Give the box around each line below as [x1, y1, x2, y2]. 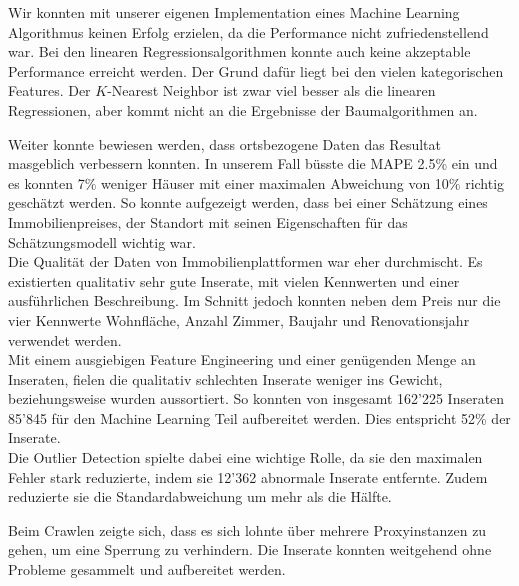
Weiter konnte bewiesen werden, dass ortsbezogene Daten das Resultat [8, 133, 441, 154]
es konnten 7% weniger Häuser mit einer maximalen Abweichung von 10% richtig [8, 172, 505, 193]
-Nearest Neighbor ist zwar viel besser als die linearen [107, 80, 436, 101]
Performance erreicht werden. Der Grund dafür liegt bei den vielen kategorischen [8, 60, 504, 81]
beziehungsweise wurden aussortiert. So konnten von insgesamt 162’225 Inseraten [8, 388, 505, 409]
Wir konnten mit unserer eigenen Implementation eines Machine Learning [8, 2, 460, 22]
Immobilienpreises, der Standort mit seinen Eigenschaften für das [8, 211, 408, 232]
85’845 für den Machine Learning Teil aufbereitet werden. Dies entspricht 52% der [8, 407, 511, 428]
